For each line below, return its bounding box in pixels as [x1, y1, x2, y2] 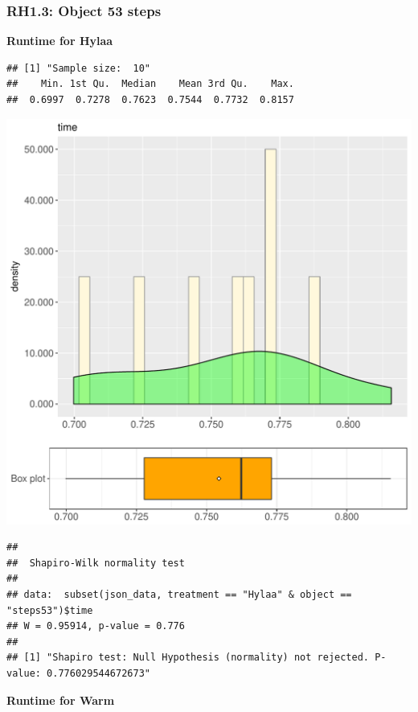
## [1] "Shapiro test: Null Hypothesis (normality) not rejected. [6, 652, 370, 664]
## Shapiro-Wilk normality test [6, 557, 185, 569]
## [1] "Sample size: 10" [6, 62, 150, 74]
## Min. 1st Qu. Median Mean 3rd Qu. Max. [6, 78, 294, 90]
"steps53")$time [6, 604, 93, 616]
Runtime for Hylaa [6, 32, 113, 49]
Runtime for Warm [6, 691, 115, 708]
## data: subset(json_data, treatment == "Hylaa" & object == [6, 588, 352, 600]
